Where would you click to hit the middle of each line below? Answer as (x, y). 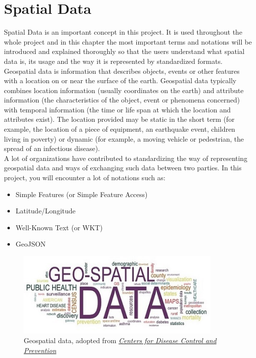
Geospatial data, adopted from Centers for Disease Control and (120, 340)
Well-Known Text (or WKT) (59, 227)
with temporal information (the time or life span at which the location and (117, 109)
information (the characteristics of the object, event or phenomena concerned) (122, 100)
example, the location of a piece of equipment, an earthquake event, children (120, 129)
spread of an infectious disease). (52, 148)
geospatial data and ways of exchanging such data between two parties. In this (123, 168)
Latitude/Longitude (45, 211)
